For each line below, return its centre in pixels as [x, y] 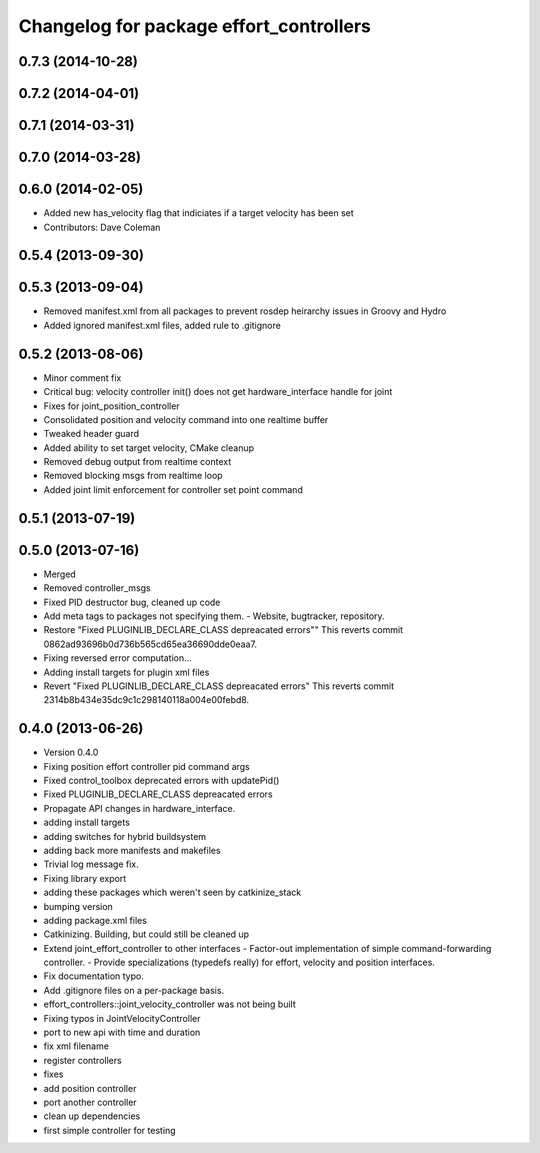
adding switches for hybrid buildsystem [125, 836]
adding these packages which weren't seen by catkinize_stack [172, 892]
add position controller [90, 1088]
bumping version [78, 906]
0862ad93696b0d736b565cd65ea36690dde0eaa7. [150, 644]
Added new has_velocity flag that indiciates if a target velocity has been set [198, 213]
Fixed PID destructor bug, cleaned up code [132, 602]
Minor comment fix [82, 377]
